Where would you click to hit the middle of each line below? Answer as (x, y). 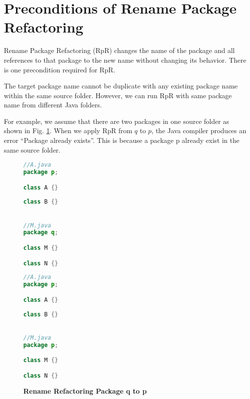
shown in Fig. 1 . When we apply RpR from (68, 130)
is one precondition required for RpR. (60, 69)
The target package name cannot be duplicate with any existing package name (121, 86)
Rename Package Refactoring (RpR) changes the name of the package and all (119, 50)
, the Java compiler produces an (199, 130)
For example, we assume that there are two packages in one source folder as (117, 121)
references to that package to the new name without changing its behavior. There (125, 60)
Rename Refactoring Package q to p (85, 390)
